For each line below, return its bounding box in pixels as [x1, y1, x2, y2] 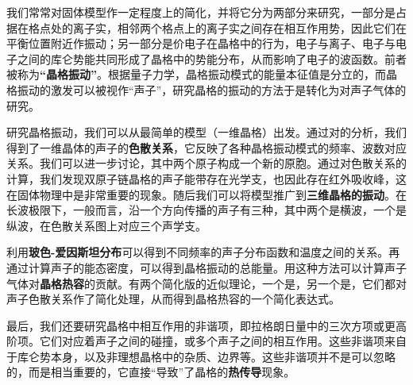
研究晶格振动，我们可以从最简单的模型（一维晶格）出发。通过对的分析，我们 [6, 124, 407, 141]
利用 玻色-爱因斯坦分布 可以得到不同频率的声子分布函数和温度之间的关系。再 [6, 244, 400, 260]
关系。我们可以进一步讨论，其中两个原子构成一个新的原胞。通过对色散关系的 [6, 155, 407, 171]
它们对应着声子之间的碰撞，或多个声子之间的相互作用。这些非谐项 [39, 333, 384, 349]
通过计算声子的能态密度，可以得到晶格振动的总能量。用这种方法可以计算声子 [6, 259, 407, 275]
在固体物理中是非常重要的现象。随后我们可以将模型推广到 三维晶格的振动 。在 [6, 186, 407, 202]
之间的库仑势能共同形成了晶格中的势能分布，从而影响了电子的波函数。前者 [17, 50, 407, 67]
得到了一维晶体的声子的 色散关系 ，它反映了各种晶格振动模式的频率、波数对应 [6, 139, 407, 156]
